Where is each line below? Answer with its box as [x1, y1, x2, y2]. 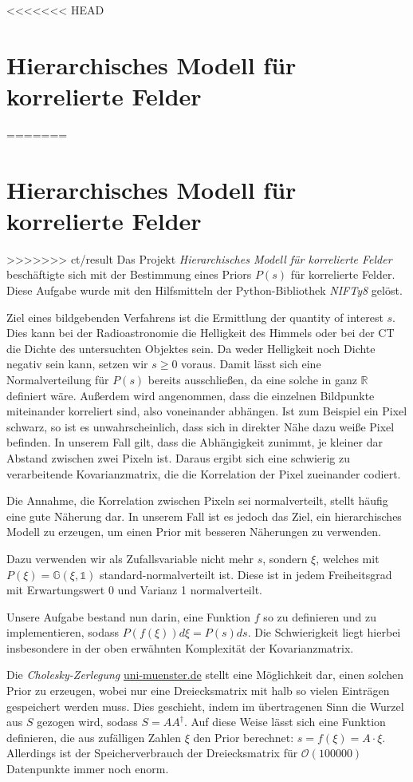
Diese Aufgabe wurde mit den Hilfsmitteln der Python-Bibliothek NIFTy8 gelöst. [6, 282, 403, 298]
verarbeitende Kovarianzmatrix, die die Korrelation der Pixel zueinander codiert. [6, 465, 401, 482]
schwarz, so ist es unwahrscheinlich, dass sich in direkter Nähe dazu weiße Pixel [6, 418, 395, 435]
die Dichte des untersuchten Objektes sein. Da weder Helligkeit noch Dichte [6, 339, 376, 356]
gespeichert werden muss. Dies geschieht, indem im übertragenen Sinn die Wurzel [6, 697, 404, 714]
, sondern [262, 550, 308, 566]
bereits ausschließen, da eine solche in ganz [147, 371, 357, 387]
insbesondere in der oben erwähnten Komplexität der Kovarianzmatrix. [6, 639, 354, 656]
